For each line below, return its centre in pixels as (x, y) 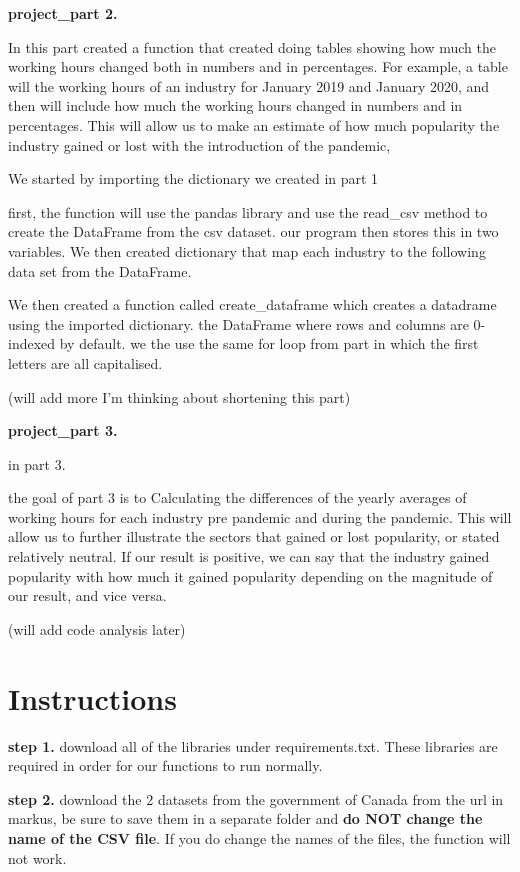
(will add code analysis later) (97, 628)
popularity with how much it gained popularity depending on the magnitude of (250, 575)
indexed (32, 343)
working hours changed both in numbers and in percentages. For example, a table (258, 66)
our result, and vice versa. (87, 595)
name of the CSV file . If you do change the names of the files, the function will (259, 837)
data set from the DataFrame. (100, 270)
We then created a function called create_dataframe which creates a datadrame (252, 304)
